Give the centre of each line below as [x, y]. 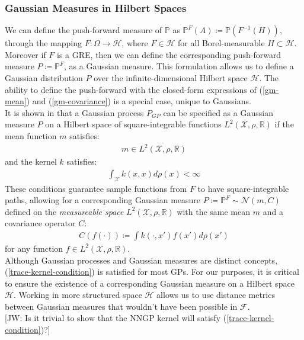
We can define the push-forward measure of [84, 30]
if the [284, 124]
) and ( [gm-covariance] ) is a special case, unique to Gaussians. [139, 101]
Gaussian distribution [44, 78]
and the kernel [31, 161]
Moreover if [25, 54]
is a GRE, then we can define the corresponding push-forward [169, 54]
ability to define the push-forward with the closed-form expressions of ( [134, 89]
